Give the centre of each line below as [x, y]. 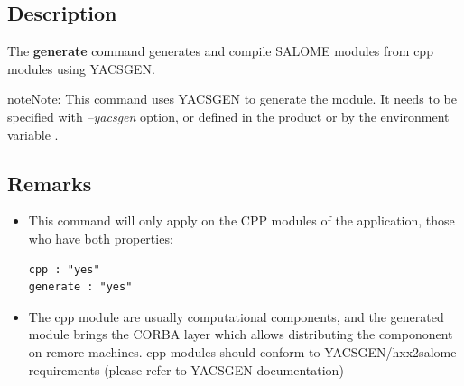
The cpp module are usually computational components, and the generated [236, 316]
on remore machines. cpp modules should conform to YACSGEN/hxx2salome [242, 351]
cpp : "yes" [64, 269]
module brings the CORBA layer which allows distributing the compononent [241, 334]
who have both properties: [101, 238]
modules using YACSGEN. [81, 68]
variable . [33, 134]
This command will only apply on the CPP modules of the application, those [241, 221]
